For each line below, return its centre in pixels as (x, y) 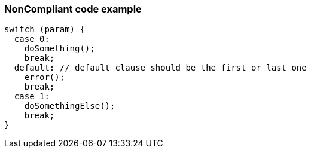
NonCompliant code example (73, 9)
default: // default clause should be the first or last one (160, 68)
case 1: (32, 97)
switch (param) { (45, 30)
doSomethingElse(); (70, 106)
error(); (45, 77)
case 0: (32, 39)
